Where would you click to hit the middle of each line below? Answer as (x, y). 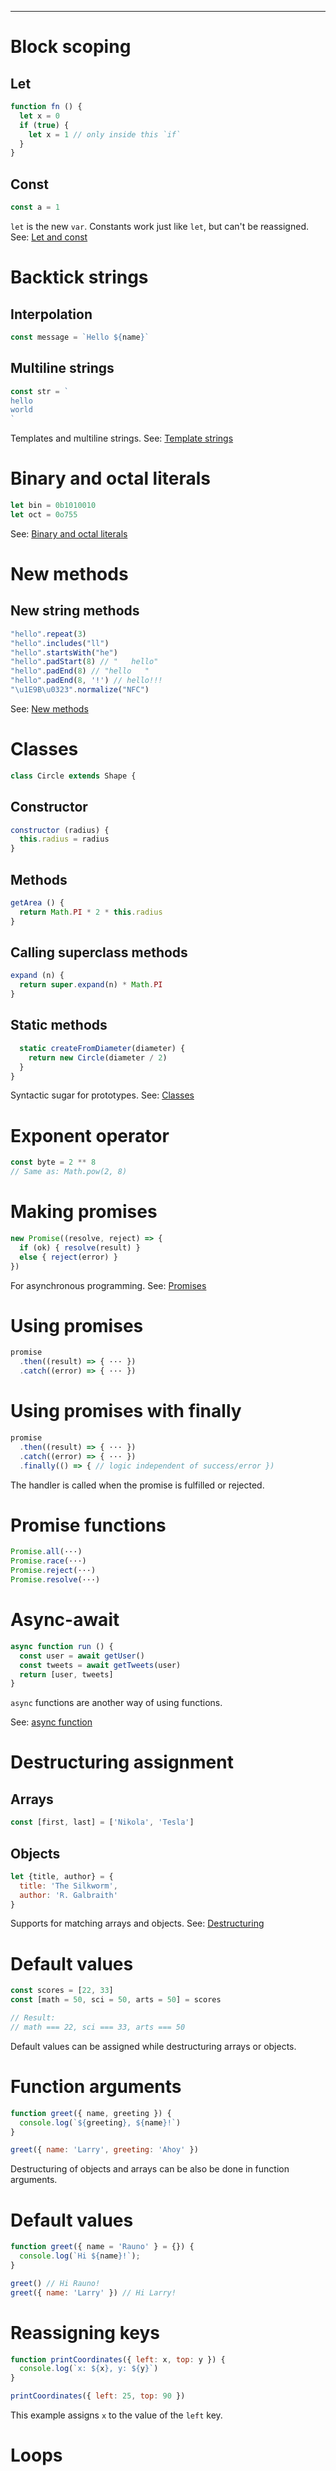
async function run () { (62, 1646)
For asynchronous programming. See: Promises (108, 1285)
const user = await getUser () (82, 1656)
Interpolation (51, 314)
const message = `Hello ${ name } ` (80, 337)
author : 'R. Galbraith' (68, 1895)
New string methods (75, 611)
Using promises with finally (126, 1411)
